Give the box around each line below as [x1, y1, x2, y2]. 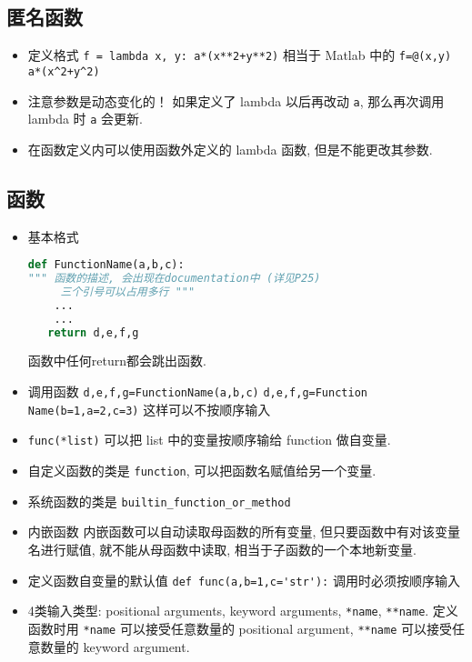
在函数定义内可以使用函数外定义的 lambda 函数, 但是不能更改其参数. [27, 139, 433, 158]
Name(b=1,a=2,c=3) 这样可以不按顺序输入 [27, 399, 271, 418]
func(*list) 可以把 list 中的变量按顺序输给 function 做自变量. [27, 430, 391, 449]
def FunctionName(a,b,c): [27, 258, 185, 272]
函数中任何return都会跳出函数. [27, 351, 206, 370]
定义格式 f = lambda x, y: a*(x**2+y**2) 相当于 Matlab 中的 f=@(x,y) [27, 45, 452, 65]
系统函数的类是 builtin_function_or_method [27, 491, 291, 510]
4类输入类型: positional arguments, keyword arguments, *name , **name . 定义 [27, 601, 458, 620]
